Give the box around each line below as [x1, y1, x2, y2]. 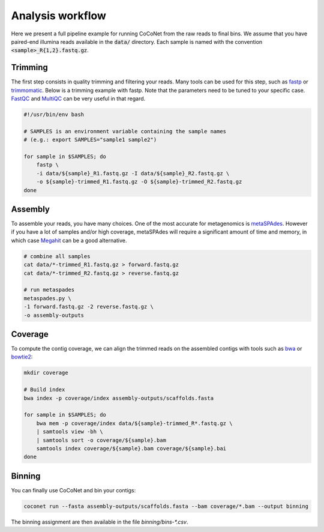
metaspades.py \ [23, 295, 72, 301]
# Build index [23, 386, 65, 393]
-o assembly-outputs [23, 312, 84, 318]
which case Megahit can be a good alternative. [11, 237, 127, 244]
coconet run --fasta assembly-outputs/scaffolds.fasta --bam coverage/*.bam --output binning [23, 503, 309, 510]
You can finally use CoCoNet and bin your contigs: [11, 486, 136, 494]
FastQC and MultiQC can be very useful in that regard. [11, 95, 146, 102]
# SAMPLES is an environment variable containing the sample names [23, 128, 227, 135]
